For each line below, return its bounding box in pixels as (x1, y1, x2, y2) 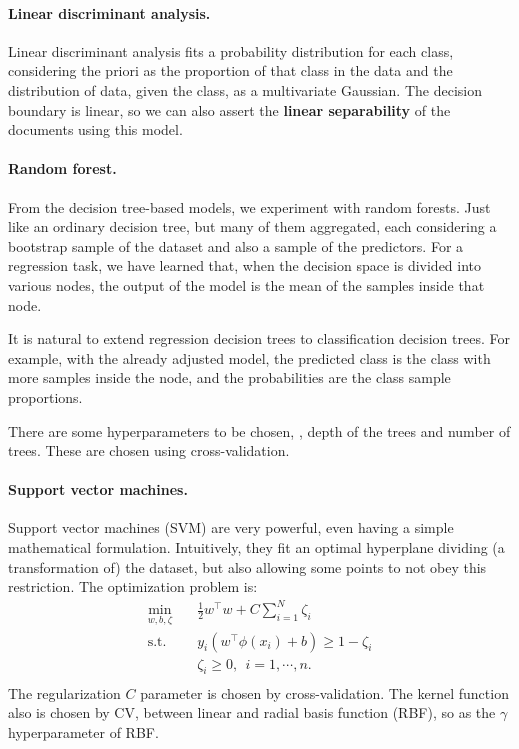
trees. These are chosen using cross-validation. (8, 440, 290, 461)
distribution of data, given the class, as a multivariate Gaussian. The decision (8, 79, 482, 100)
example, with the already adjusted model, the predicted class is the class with (8, 347, 491, 368)
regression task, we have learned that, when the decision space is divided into (8, 255, 482, 276)
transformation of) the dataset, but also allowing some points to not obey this (8, 556, 487, 577)
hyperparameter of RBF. (8, 721, 159, 742)
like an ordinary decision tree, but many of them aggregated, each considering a (8, 216, 497, 237)
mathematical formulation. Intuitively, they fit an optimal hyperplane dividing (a (8, 537, 505, 558)
